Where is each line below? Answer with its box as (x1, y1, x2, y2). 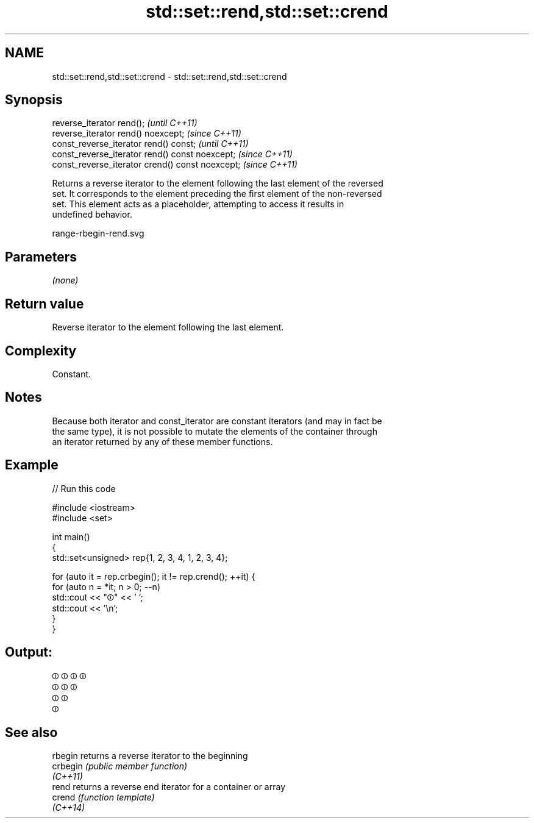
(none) (52, 275, 79, 286)
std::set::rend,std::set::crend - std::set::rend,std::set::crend (52, 71, 287, 82)
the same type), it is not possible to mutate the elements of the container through (52, 426, 377, 436)
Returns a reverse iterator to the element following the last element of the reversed (52, 178, 383, 189)
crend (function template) (52, 792, 155, 803)
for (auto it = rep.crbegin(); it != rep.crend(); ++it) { (52, 571, 255, 582)
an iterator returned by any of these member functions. (52, 436, 273, 447)
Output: (5, 644, 52, 660)
